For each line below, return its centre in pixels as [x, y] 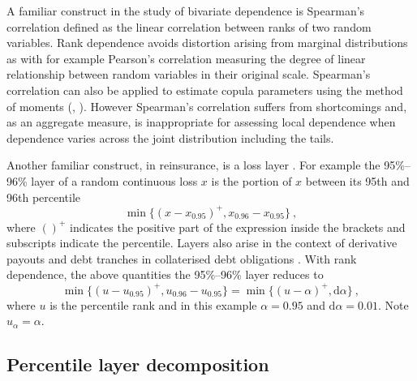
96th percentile [44, 197]
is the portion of [251, 180]
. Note [393, 304]
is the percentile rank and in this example [153, 304]
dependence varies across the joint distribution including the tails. [170, 137]
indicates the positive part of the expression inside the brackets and [238, 227]
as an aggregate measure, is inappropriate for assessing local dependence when [201, 122]
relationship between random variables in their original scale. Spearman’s [189, 74]
